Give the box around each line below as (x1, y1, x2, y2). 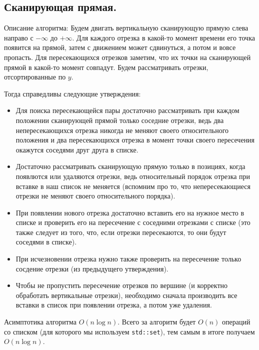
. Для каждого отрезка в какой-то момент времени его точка (72, 32, 255, 42)
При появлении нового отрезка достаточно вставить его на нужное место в (15, 207, 244, 217)
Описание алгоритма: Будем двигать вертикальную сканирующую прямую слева (4, 22, 248, 33)
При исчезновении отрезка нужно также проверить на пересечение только (15, 253, 241, 264)
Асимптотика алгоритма (4, 316, 76, 327)
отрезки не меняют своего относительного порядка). (15, 190, 175, 201)
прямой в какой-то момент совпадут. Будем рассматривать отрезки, (4, 61, 208, 72)
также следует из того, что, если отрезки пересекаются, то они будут (15, 226, 226, 237)
